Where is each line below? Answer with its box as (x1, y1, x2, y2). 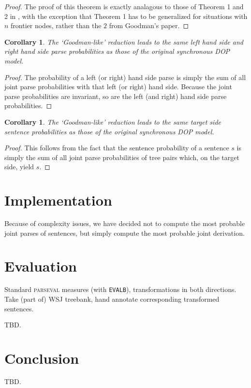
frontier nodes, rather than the (11, 20, 102, 31)
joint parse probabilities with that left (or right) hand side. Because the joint (4, 81, 232, 92)
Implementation (4, 190, 112, 210)
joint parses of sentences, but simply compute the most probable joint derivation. (4, 227, 245, 238)
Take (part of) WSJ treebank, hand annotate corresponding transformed (4, 294, 220, 304)
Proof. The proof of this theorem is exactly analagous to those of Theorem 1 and (4, 1, 244, 11)
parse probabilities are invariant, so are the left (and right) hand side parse (4, 91, 227, 101)
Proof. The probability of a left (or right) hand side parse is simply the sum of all (4, 72, 246, 82)
